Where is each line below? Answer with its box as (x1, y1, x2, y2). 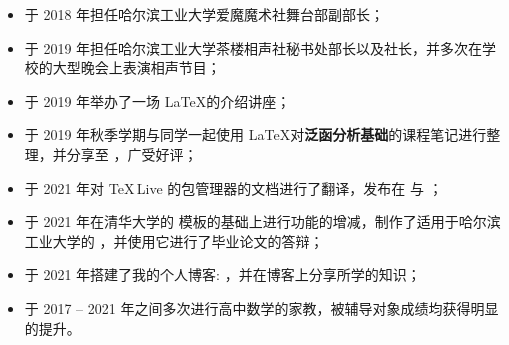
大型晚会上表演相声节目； (52, 57, 221, 78)
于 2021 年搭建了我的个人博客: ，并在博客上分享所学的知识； (24, 264, 421, 285)
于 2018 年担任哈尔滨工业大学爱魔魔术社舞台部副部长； (24, 4, 385, 24)
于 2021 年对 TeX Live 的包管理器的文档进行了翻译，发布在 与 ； (24, 177, 443, 198)
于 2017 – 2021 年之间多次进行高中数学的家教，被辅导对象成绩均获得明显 (24, 297, 499, 318)
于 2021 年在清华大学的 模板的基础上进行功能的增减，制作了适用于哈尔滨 (24, 211, 501, 232)
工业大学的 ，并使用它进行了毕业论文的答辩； (24, 230, 324, 251)
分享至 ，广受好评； (66, 143, 198, 164)
